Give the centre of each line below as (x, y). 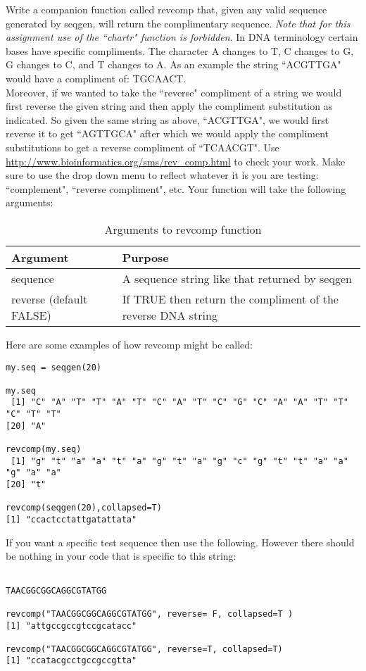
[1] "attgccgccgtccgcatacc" (71, 626)
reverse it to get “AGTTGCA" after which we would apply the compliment (168, 133)
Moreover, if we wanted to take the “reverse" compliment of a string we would (174, 92)
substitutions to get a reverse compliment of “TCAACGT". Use (143, 147)
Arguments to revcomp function (183, 229)
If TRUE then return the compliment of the (230, 299)
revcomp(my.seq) (44, 450)
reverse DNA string (170, 315)
